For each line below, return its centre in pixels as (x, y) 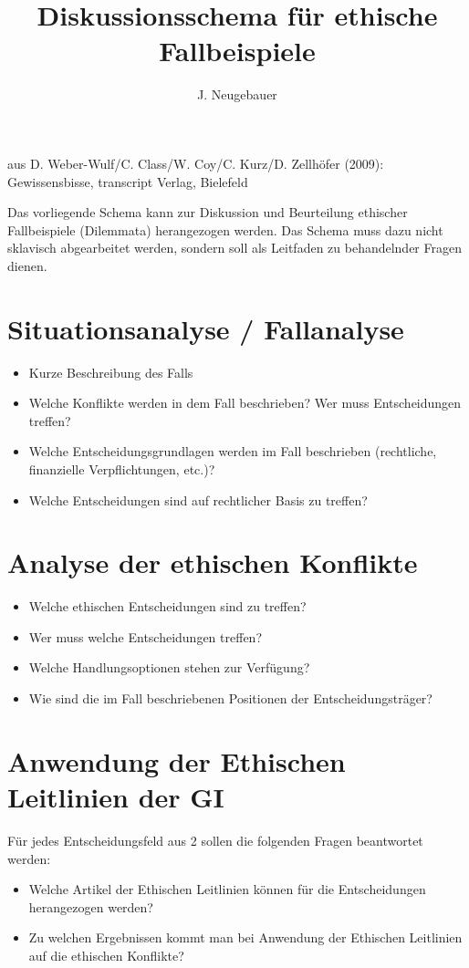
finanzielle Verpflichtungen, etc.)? (122, 468)
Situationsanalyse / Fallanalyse (206, 328)
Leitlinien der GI (116, 797)
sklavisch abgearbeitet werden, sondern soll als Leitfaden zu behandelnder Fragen (234, 248)
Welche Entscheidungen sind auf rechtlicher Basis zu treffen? (198, 500)
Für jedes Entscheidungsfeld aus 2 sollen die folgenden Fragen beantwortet (215, 840)
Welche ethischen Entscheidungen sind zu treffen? (167, 606)
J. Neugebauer (237, 94)
